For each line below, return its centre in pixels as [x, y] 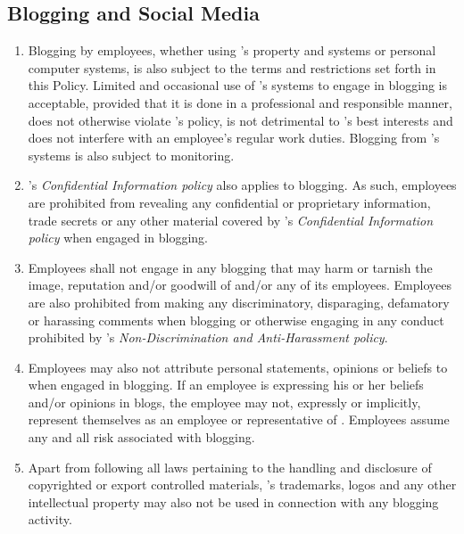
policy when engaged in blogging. [118, 238]
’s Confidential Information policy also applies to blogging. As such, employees [242, 185]
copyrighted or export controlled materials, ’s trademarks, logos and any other [242, 485]
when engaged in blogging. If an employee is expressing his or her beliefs [226, 385]
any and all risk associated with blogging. [141, 437]
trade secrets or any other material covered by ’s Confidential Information [231, 220]
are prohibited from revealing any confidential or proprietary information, [229, 202]
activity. [50, 519]
